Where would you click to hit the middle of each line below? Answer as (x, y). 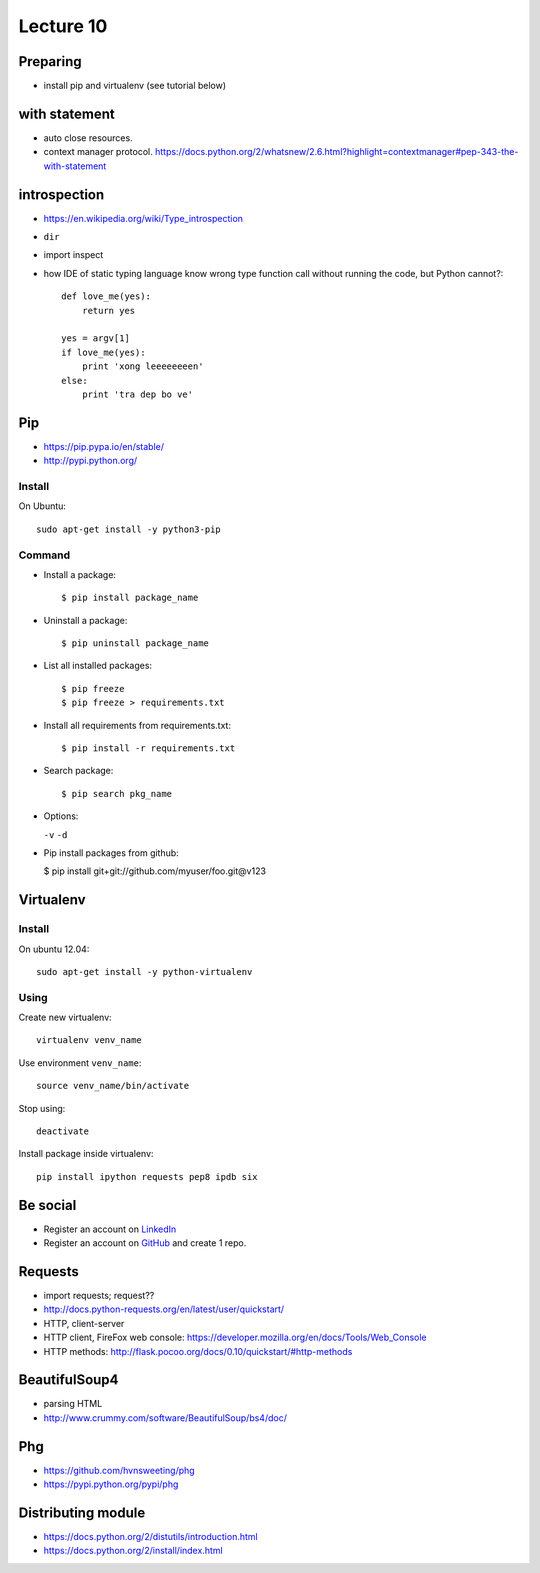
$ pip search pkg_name (117, 793)
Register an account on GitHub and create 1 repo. (145, 1243)
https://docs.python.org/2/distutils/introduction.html (151, 1537)
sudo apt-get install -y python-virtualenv (144, 971)
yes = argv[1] (95, 338)
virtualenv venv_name (89, 1040)
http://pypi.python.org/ (90, 461)
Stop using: (42, 1108)
